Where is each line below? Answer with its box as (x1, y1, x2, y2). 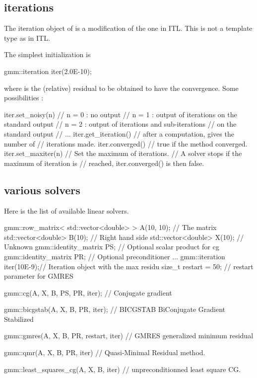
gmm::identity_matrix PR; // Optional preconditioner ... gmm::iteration (4, 251, 225, 261)
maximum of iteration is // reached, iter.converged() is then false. (4, 157, 204, 168)
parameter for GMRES (4, 271, 73, 281)
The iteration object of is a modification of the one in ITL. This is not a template (4, 23, 253, 33)
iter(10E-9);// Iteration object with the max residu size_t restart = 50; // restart (4, 261, 254, 271)
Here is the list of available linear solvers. (4, 205, 129, 216)
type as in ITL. (4, 32, 50, 43)
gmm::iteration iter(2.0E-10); (4, 66, 92, 76)
